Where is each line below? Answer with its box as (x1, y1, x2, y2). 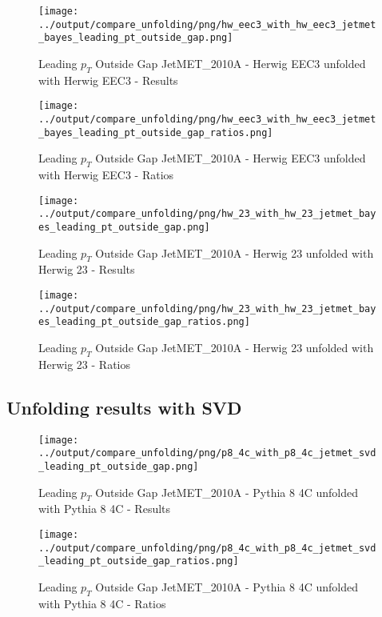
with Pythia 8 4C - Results (38, 500, 171, 517)
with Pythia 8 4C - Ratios (38, 595, 166, 611)
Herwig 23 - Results (38, 261, 135, 278)
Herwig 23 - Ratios (38, 355, 131, 372)
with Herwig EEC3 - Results (38, 71, 178, 88)
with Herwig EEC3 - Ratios (38, 166, 174, 183)
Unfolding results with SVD (6, 395, 242, 419)
